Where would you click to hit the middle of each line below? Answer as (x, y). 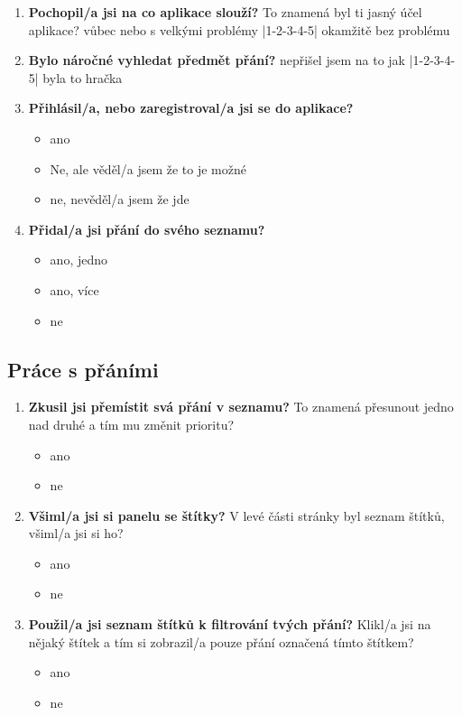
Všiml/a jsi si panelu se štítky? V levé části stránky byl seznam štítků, (236, 515)
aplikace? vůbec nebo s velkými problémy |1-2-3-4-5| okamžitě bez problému (239, 29)
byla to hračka (83, 77)
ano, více (74, 289)
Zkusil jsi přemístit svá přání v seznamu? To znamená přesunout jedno (241, 407)
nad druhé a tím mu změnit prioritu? (131, 424)
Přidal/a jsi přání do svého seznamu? (147, 229)
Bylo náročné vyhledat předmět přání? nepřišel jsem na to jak (217, 60)
